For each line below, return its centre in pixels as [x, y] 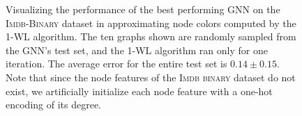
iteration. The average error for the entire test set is [116, 64]
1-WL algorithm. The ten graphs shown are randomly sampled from [151, 36]
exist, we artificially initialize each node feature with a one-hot [139, 91]
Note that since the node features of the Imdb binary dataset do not [151, 77]
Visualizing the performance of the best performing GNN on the [143, 9]
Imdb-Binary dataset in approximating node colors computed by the [151, 23]
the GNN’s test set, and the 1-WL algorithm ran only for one [137, 50]
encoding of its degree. [54, 105]
